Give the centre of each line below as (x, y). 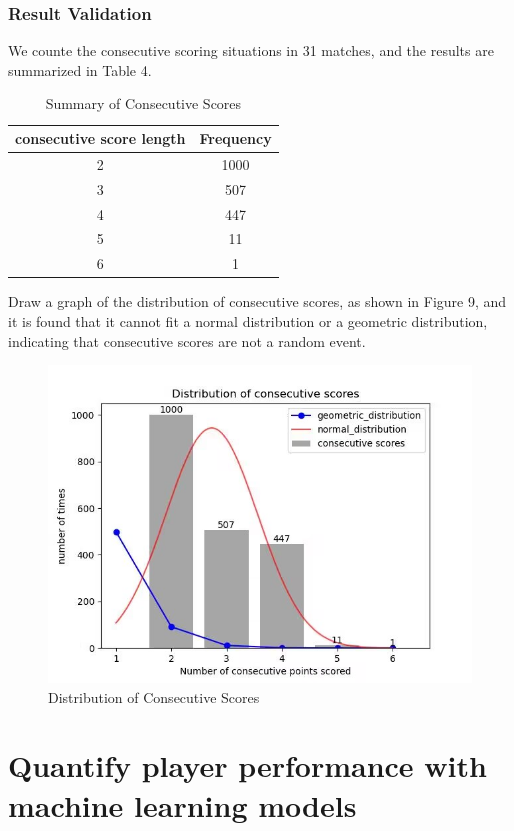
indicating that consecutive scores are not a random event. (187, 340)
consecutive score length (100, 138)
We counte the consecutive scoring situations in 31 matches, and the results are (251, 50)
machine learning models (182, 804)
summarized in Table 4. (80, 69)
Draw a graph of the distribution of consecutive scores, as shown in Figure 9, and (257, 301)
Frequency (235, 138)
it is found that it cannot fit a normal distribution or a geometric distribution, (248, 320)
